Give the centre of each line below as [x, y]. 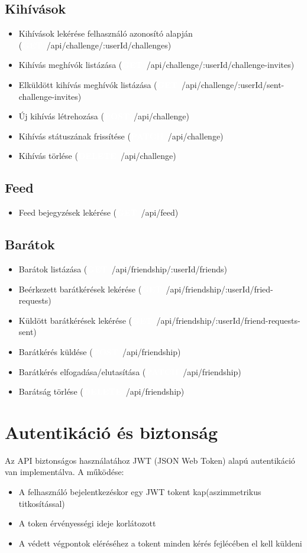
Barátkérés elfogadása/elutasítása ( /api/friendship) [130, 371]
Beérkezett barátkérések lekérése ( [80, 289]
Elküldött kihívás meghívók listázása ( [88, 84]
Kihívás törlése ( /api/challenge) [97, 156]
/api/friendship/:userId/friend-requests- [228, 320]
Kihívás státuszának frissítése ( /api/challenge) [121, 136]
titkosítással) [42, 503]
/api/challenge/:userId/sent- [233, 84]
